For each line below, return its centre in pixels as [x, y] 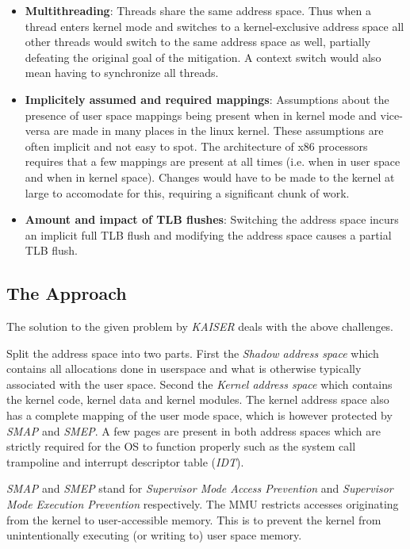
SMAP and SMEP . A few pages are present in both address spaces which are [194, 430]
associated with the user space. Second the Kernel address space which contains [199, 384]
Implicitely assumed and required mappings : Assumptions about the [207, 99]
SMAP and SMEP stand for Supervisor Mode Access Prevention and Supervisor [200, 488]
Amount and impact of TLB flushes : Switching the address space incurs [212, 219]
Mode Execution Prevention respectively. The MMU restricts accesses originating [203, 504]
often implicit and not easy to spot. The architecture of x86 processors [196, 146]
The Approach [67, 293]
